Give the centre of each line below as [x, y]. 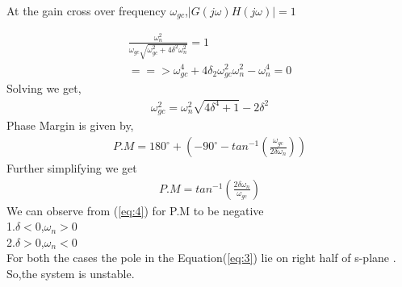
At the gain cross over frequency [86, 10]
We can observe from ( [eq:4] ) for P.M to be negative [135, 210]
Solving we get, [44, 88]
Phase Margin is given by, [70, 125]
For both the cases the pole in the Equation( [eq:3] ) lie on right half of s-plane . [201, 258]
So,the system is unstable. [71, 274]
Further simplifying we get [72, 168]
